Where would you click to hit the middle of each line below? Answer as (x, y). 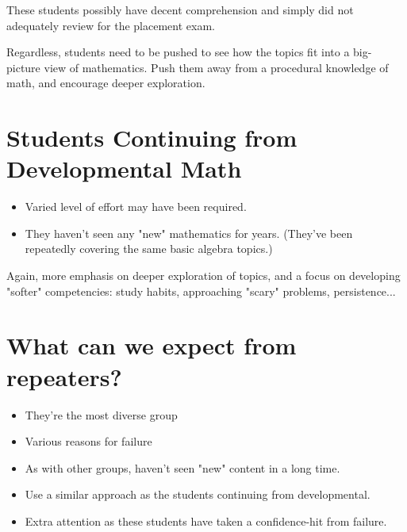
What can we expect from (152, 345)
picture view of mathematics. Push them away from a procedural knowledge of (198, 67)
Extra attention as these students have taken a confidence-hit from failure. (206, 521)
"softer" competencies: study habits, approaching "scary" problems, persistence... (201, 291)
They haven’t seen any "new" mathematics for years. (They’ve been (189, 233)
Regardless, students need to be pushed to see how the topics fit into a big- (189, 52)
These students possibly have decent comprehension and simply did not (180, 10)
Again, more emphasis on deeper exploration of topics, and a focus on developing (203, 276)
